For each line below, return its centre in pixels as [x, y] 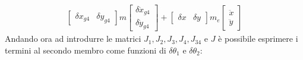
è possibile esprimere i [258, 39]
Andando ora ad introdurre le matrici [73, 39]
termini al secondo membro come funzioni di [86, 50]
